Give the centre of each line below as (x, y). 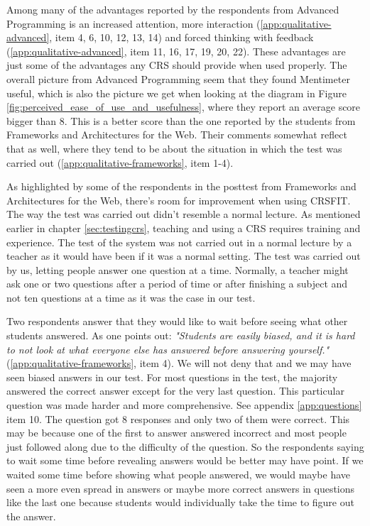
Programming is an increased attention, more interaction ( (134, 23)
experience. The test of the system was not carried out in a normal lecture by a (179, 242)
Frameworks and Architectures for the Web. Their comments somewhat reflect (177, 135)
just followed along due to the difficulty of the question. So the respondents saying (185, 446)
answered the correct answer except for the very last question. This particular (175, 391)
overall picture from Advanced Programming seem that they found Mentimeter (178, 78)
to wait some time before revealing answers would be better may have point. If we (185, 460)
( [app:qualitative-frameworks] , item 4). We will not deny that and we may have (179, 363)
